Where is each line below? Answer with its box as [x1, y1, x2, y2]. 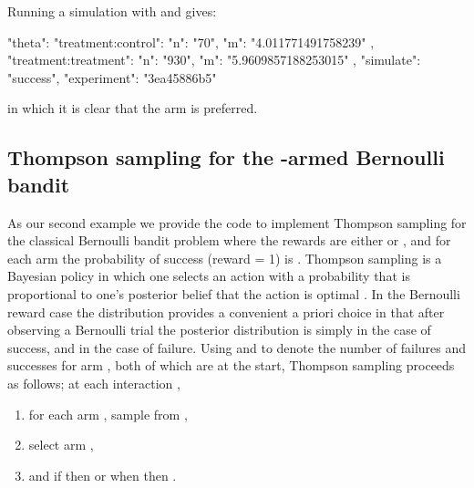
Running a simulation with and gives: [7, 2, 217, 20]
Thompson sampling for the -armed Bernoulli [7, 143, 445, 171]
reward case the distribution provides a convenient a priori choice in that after [7, 302, 445, 321]
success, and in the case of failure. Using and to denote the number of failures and [7, 337, 467, 357]
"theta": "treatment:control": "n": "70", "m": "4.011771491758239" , [7, 32, 375, 51]
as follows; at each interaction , [7, 373, 180, 392]
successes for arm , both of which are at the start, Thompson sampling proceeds [7, 356, 455, 375]
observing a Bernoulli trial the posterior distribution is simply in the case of [7, 320, 431, 339]
